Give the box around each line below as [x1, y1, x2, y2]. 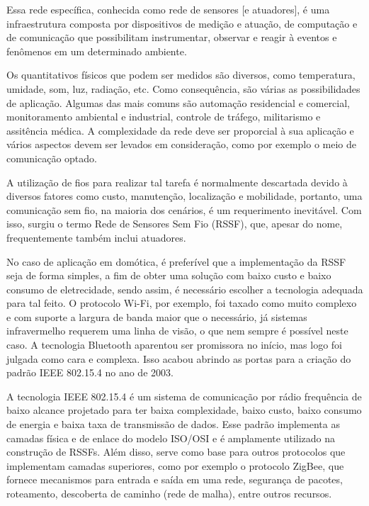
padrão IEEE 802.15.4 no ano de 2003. [6, 365, 174, 380]
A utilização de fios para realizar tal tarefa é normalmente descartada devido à [6, 174, 348, 189]
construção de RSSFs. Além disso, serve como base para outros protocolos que [6, 444, 346, 459]
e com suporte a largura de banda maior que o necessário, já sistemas [6, 309, 307, 324]
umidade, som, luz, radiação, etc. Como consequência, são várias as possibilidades [6, 81, 361, 96]
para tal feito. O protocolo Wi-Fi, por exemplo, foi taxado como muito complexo [6, 296, 357, 310]
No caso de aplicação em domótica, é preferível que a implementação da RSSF [6, 254, 346, 269]
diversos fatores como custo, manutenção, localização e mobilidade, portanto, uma [6, 189, 363, 203]
